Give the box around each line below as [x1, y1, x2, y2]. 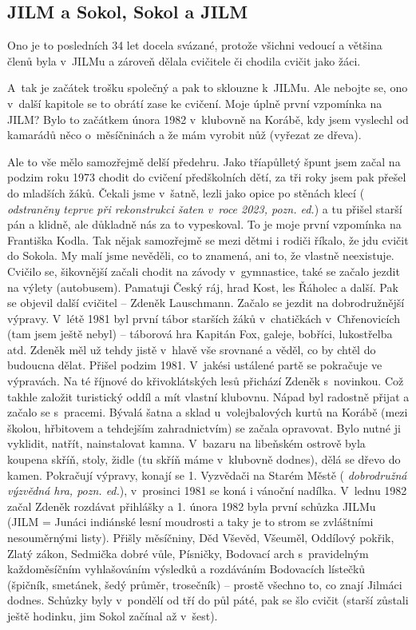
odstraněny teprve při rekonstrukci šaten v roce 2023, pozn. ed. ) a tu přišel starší [7, 200, 402, 217]
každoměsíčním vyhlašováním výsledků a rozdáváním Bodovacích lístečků [7, 560, 366, 577]
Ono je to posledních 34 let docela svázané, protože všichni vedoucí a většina [7, 37, 382, 54]
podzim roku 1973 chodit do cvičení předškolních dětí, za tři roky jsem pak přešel [7, 169, 406, 185]
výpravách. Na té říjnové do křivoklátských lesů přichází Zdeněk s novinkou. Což [7, 373, 404, 389]
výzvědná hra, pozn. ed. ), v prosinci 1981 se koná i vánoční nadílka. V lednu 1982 [7, 482, 407, 499]
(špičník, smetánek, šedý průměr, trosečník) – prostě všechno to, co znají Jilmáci [7, 576, 402, 592]
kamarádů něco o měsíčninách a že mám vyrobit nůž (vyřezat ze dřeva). [7, 126, 362, 143]
